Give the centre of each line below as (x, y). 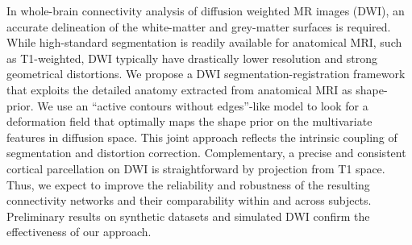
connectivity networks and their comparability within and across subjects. (189, 200)
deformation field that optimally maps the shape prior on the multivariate (189, 121)
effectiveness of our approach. (79, 232)
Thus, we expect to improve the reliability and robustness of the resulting (188, 184)
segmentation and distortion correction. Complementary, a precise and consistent (206, 153)
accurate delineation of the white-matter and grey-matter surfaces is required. (199, 26)
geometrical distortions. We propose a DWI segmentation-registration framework (206, 74)
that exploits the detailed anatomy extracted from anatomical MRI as (179, 89)
